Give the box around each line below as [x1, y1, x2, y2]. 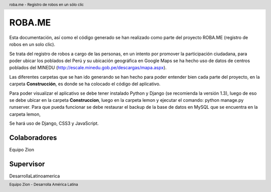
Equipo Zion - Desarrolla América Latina [9, 182, 78, 187]
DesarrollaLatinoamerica [9, 173, 60, 179]
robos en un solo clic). [9, 42, 55, 48]
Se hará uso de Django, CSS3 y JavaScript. [9, 120, 99, 126]
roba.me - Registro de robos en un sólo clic [9, 2, 84, 7]
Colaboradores [9, 133, 57, 142]
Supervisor [9, 159, 45, 168]
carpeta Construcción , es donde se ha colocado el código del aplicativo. [9, 81, 161, 87]
